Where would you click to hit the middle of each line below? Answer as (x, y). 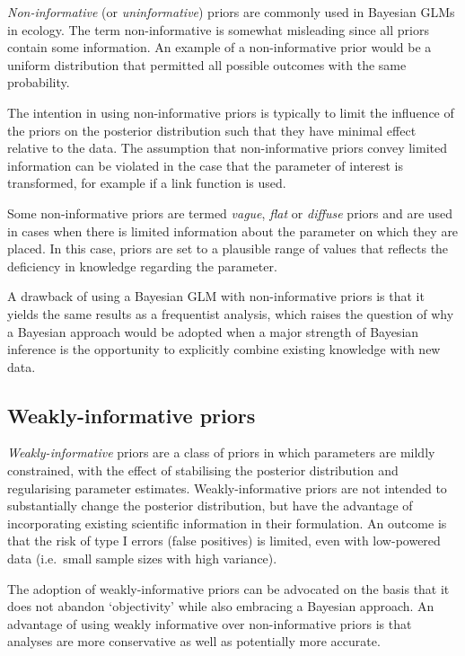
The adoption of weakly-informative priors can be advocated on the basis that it (228, 588)
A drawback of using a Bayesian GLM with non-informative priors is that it (216, 296)
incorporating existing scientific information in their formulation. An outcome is (227, 523)
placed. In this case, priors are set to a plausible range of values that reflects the (228, 248)
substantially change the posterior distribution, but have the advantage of (210, 505)
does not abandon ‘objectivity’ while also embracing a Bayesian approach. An (221, 606)
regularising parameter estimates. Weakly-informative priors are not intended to (227, 488)
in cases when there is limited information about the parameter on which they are (233, 230)
